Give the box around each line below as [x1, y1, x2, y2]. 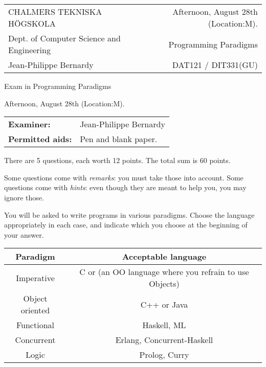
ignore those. [4, 192, 44, 202]
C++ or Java [140, 298, 188, 310]
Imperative [16, 271, 55, 284]
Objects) [149, 278, 180, 290]
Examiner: [8, 118, 51, 130]
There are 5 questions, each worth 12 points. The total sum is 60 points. [4, 155, 231, 166]
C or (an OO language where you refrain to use [79, 266, 249, 278]
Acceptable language [122, 250, 207, 263]
